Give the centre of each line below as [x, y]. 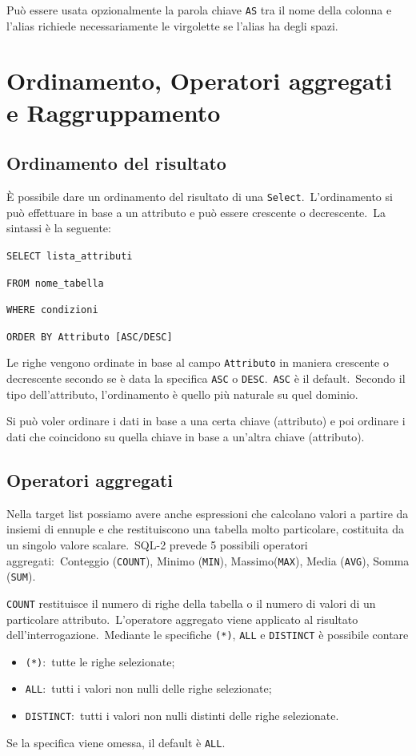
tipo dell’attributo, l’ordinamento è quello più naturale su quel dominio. [182, 394]
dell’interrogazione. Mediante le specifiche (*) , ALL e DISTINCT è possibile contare [208, 635]
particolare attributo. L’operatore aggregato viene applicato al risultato [182, 619]
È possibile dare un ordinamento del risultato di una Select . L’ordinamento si [200, 197]
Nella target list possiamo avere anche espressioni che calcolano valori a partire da [208, 513]
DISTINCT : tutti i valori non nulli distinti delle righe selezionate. [182, 716]
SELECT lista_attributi [70, 256]
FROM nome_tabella [55, 283]
